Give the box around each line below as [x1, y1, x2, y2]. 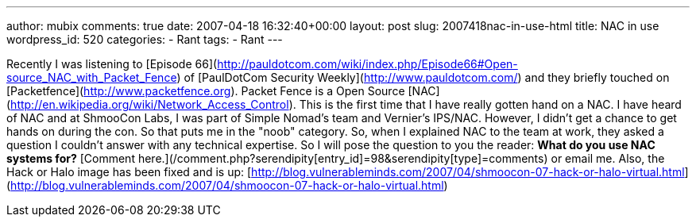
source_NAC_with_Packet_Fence [6, 71, 177, 84]
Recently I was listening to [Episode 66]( [6, 57, 218, 71]
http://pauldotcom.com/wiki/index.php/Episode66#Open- [217, 57, 518, 71]
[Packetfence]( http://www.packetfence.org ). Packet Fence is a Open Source [6, 84, 405, 98]
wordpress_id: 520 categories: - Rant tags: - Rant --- [6, 33, 283, 46]
